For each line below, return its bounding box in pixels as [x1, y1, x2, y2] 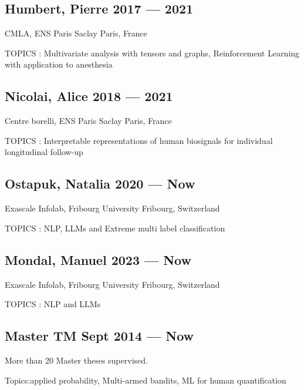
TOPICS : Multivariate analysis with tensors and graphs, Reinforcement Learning [5, 46, 300, 59]
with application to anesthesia [5, 58, 113, 70]
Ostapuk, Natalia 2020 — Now [5, 174, 195, 193]
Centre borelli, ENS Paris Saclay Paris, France [5, 115, 172, 127]
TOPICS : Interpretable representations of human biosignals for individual [5, 134, 273, 146]
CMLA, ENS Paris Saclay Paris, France [5, 27, 147, 39]
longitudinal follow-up [5, 146, 83, 158]
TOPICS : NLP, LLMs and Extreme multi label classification [5, 221, 225, 234]
